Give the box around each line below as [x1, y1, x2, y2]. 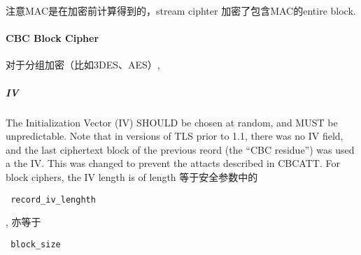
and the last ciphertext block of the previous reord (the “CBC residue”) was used [6, 142, 355, 156]
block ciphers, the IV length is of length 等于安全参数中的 [6, 169, 258, 184]
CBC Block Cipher [6, 31, 99, 45]
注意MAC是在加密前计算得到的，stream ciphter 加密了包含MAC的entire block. [6, 3, 356, 17]
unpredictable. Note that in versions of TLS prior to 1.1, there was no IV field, [6, 129, 344, 143]
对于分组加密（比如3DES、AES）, [6, 57, 160, 72]
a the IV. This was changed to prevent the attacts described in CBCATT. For [6, 156, 340, 170]
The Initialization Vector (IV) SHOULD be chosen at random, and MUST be [6, 115, 338, 129]
